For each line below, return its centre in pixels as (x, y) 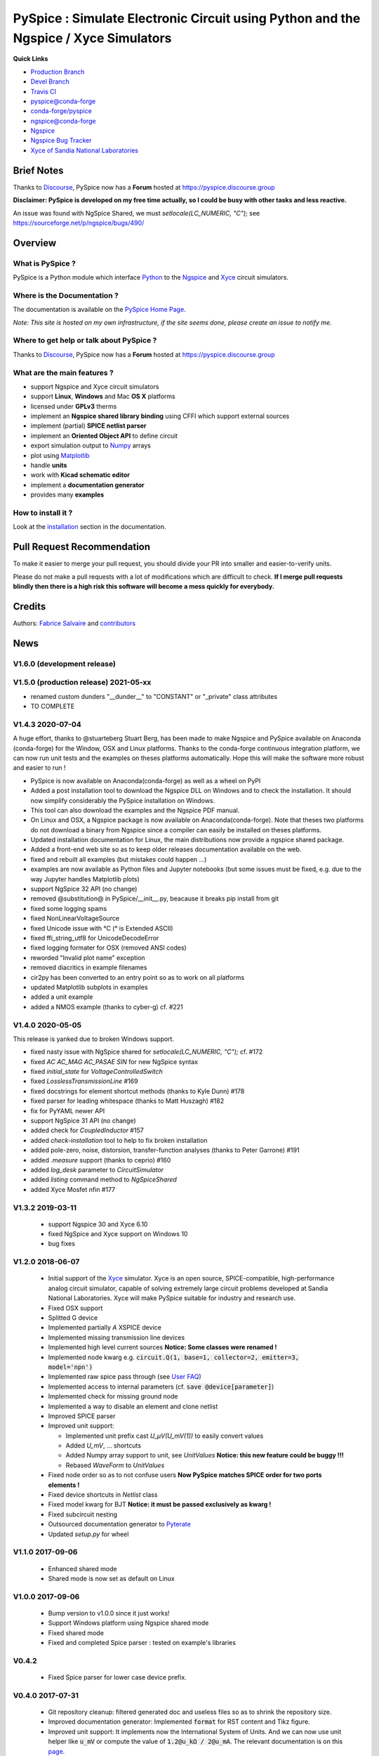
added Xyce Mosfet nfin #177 (73, 1189)
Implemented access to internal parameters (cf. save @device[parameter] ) (161, 1387)
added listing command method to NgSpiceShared (104, 1179)
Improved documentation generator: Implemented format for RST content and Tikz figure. (179, 1722)
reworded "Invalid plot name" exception (88, 957)
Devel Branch (50, 81)
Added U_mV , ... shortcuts (104, 1446)
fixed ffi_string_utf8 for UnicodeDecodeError (95, 938)
